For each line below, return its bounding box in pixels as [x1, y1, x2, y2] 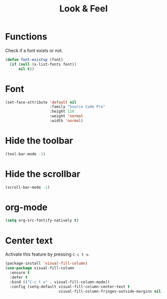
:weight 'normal [49, 114, 83, 119]
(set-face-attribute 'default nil [5, 100, 77, 105]
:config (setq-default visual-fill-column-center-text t [9, 284, 130, 289]
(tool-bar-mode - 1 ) [5, 151, 46, 156]
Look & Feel [59, 3, 108, 14]
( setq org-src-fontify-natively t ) [5, 218, 79, 223]
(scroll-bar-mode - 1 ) [5, 185, 50, 190]
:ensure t [9, 270, 30, 275]
